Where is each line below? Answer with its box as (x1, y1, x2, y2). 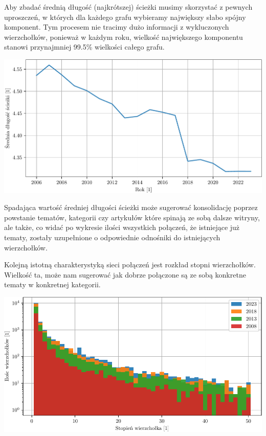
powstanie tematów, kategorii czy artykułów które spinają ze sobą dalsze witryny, (4, 212, 260, 222)
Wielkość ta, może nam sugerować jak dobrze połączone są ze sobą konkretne (4, 269, 246, 280)
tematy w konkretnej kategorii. (4, 279, 101, 290)
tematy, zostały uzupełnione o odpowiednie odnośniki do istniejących (4, 232, 220, 242)
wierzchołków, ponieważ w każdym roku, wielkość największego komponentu (4, 31, 243, 42)
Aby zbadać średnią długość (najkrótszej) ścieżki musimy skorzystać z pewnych (4, 2, 253, 12)
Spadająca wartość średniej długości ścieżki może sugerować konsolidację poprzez (4, 202, 258, 213)
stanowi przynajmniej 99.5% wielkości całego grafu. (4, 41, 165, 52)
